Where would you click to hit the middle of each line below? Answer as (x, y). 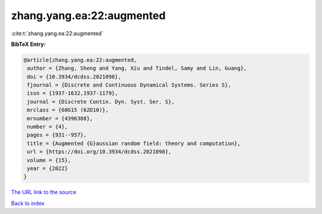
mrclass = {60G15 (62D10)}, (68, 110)
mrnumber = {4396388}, (60, 118)
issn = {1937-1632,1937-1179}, (73, 93)
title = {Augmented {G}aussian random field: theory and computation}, (134, 143)
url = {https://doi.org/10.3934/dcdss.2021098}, (99, 152)
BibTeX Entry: (28, 44)
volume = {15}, (49, 160)
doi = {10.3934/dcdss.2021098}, (74, 77)
